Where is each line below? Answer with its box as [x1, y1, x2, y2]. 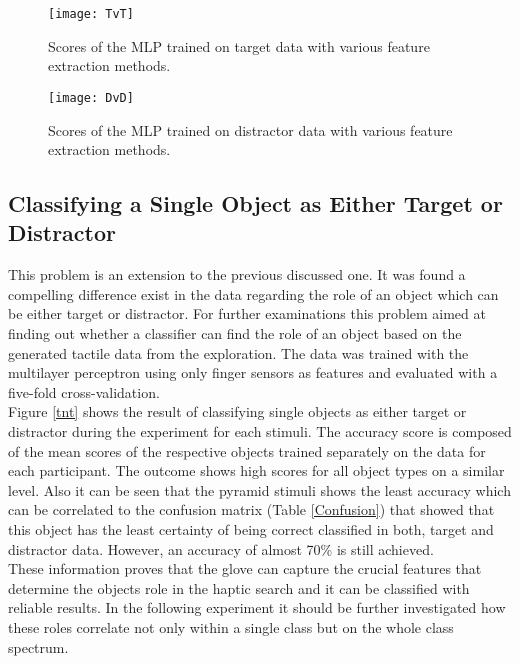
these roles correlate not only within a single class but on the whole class [8, 616, 454, 637]
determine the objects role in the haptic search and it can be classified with [8, 577, 470, 598]
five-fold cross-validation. [8, 381, 160, 402]
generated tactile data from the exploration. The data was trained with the [8, 342, 469, 363]
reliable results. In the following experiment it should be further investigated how [8, 597, 506, 618]
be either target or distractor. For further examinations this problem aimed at [8, 303, 486, 324]
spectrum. [8, 636, 69, 657]
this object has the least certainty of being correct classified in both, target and [8, 519, 494, 539]
